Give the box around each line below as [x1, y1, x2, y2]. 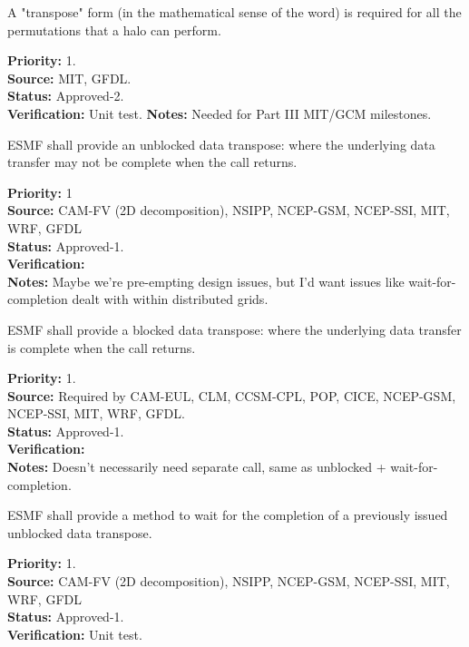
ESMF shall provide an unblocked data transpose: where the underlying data [7, 134, 435, 153]
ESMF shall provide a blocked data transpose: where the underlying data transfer [7, 319, 462, 338]
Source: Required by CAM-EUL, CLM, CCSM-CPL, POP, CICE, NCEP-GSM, [7, 386, 456, 405]
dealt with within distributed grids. [72, 289, 269, 309]
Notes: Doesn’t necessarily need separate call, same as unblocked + [7, 457, 386, 476]
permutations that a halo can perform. [7, 20, 221, 39]
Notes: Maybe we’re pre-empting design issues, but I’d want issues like [7, 271, 405, 290]
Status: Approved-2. [7, 86, 124, 105]
